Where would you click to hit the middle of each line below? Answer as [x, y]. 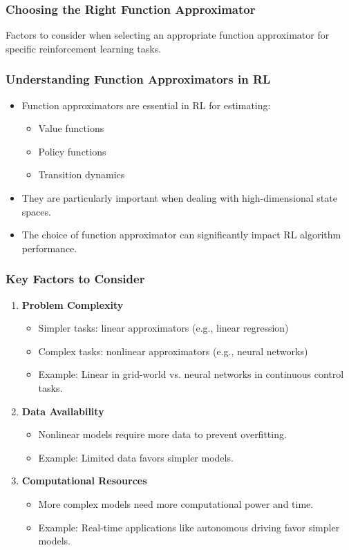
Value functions [71, 128]
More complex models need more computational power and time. [176, 503]
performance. [49, 248]
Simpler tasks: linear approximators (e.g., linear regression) [163, 328]
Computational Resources [84, 481]
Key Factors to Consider [75, 279]
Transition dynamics [82, 174]
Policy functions [72, 151]
